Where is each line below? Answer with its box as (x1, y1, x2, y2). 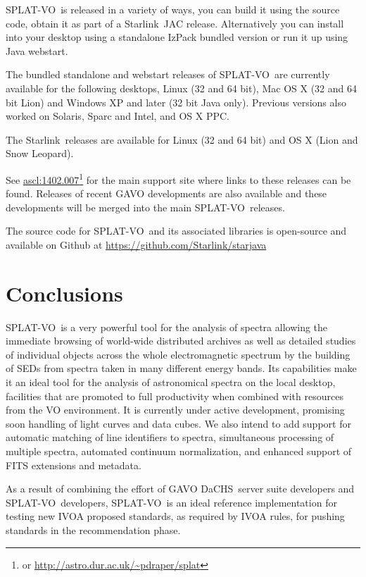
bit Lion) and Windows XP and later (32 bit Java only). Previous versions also (6, 94, 346, 109)
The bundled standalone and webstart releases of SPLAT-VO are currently (6, 67, 330, 82)
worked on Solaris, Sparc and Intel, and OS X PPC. (6, 108, 229, 123)
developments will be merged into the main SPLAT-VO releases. (6, 199, 285, 214)
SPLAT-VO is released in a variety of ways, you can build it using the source (6, 2, 340, 16)
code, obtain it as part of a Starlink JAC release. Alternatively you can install (6, 15, 344, 30)
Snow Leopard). (6, 146, 74, 161)
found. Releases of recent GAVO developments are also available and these (6, 186, 327, 201)
